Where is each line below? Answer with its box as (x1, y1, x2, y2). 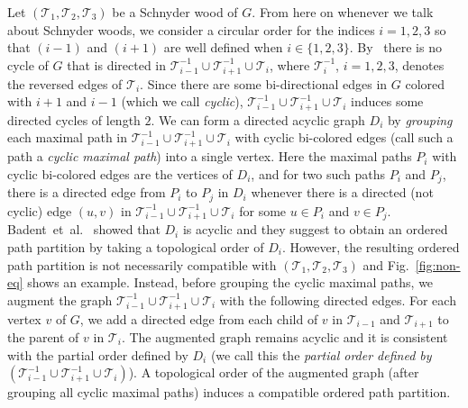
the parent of (7, 327, 79, 346)
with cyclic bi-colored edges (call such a (234, 128, 454, 147)
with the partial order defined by (7, 345, 188, 364)
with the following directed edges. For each (219, 290, 456, 309)
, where (269, 55, 310, 74)
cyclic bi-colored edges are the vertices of (7, 164, 233, 183)
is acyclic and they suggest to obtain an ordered (182, 220, 448, 239)
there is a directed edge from (7, 183, 166, 202)
